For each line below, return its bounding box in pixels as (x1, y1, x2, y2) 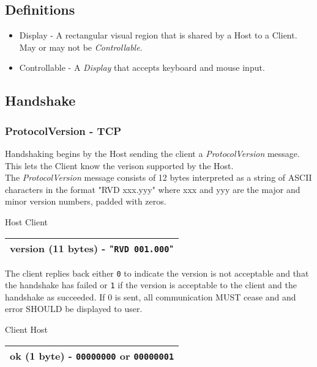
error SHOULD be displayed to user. (5, 302, 143, 315)
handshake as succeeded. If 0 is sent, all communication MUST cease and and (5, 290, 296, 303)
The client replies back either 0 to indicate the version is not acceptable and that (5, 266, 309, 279)
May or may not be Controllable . (19, 40, 143, 53)
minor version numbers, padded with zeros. (5, 195, 166, 208)
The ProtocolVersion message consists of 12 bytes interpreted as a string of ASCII (5, 171, 312, 184)
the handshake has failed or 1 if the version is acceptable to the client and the (5, 278, 297, 291)
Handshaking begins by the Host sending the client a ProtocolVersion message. (5, 147, 300, 159)
